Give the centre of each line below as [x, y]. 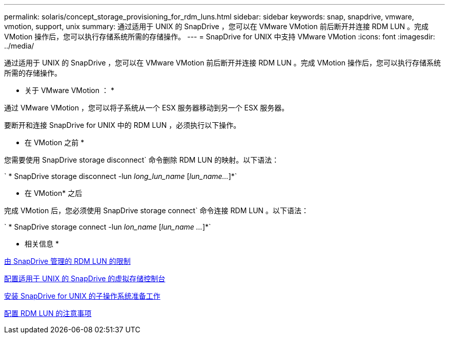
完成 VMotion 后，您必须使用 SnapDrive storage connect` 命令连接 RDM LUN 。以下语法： [157, 210]
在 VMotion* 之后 [54, 193]
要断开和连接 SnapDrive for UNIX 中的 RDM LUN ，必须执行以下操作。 [123, 125]
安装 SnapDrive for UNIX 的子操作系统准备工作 [82, 296]
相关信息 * [42, 244]
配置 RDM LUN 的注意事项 [48, 313]
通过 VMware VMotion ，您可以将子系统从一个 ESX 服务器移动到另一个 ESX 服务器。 [147, 108]
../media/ [19, 46]
